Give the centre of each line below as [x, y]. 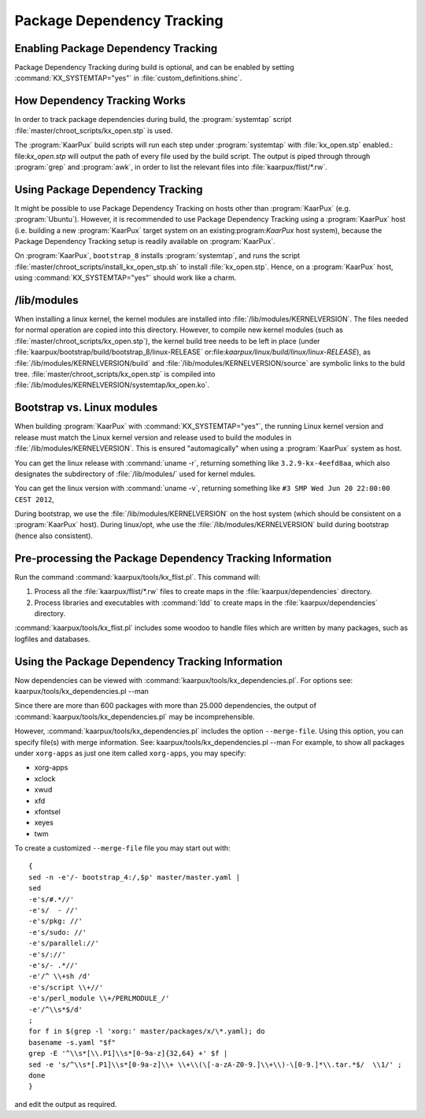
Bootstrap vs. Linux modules [86, 408]
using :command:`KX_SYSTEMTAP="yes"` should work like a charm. [126, 278]
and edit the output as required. [66, 1104]
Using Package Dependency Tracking [109, 189]
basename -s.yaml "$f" [72, 1042]
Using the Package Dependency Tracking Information [149, 661]
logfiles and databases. [52, 639]
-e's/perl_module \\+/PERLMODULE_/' [99, 998]
